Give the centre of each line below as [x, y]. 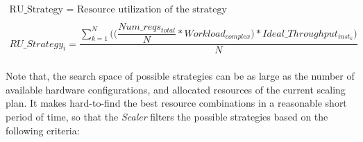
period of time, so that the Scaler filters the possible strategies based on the [167, 116]
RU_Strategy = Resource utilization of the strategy [118, 10]
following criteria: [43, 130]
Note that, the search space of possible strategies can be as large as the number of [180, 76]
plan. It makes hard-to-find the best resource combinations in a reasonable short [176, 103]
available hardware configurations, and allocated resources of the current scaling [176, 89]
